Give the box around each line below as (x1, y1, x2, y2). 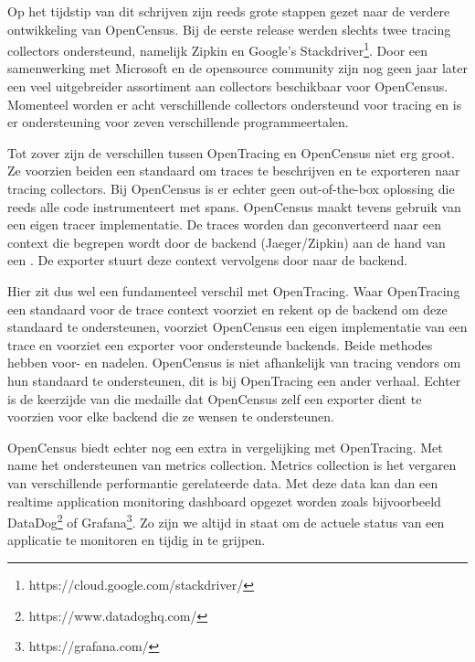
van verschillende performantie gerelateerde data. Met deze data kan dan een (7, 473, 438, 492)
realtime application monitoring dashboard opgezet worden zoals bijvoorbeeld (7, 491, 441, 510)
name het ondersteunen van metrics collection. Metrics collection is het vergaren (7, 455, 457, 475)
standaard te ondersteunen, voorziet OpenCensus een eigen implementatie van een (7, 317, 468, 336)
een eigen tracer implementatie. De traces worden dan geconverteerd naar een (7, 215, 441, 234)
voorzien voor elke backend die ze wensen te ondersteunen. (7, 407, 335, 426)
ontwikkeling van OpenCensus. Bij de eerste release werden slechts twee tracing (7, 19, 451, 38)
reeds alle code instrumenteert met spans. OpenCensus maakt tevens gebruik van (7, 197, 461, 216)
